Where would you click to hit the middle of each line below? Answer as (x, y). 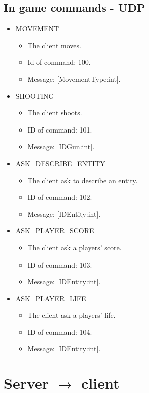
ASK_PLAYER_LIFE (51, 298)
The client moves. (54, 45)
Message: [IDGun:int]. (61, 146)
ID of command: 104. (60, 332)
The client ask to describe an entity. (83, 180)
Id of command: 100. (59, 62)
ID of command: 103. (60, 264)
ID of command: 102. (60, 197)
